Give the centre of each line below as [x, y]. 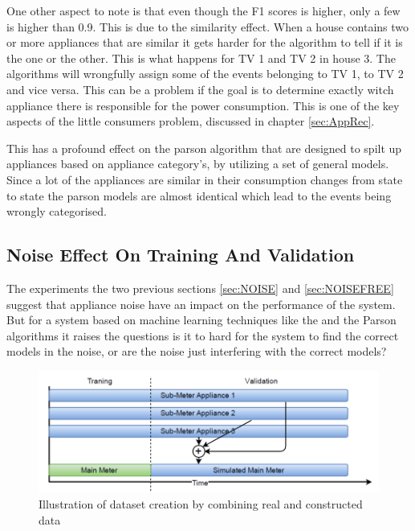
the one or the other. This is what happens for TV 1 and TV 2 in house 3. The [201, 58]
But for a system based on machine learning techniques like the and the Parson [201, 320]
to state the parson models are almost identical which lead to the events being [199, 195]
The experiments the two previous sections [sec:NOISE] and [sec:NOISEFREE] [200, 288]
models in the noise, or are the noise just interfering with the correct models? [197, 351]
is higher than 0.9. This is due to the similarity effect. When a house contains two [208, 26]
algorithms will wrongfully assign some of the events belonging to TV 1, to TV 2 [205, 74]
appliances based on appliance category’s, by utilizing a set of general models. [198, 164]
